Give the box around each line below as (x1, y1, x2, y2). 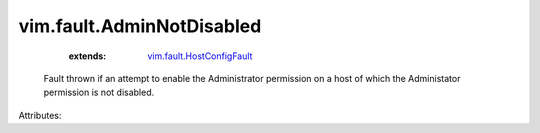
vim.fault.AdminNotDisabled (18, 15, 262, 37)
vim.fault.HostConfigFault (147, 50, 253, 62)
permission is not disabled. (43, 86, 155, 99)
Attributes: (18, 109, 62, 121)
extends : (68, 50, 107, 62)
